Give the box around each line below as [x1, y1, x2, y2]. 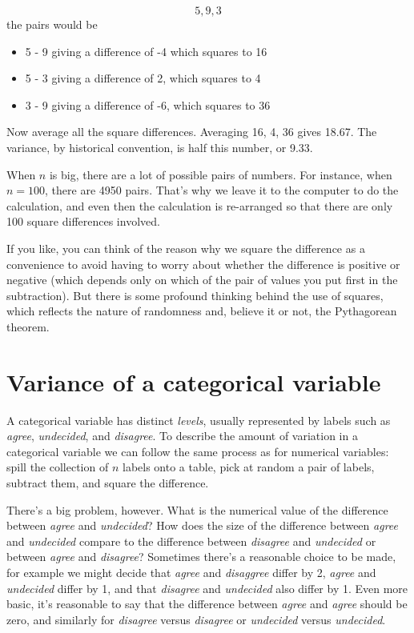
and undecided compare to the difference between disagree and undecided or [6, 532, 376, 549]
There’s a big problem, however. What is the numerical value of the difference [6, 501, 388, 518]
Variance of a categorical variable [6, 365, 381, 398]
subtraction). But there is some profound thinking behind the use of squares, [6, 286, 384, 303]
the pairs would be [6, 16, 98, 32]
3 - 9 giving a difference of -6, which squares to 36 [25, 96, 271, 113]
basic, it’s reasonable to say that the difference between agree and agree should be [6, 595, 408, 612]
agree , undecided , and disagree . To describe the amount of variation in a [6, 427, 358, 444]
